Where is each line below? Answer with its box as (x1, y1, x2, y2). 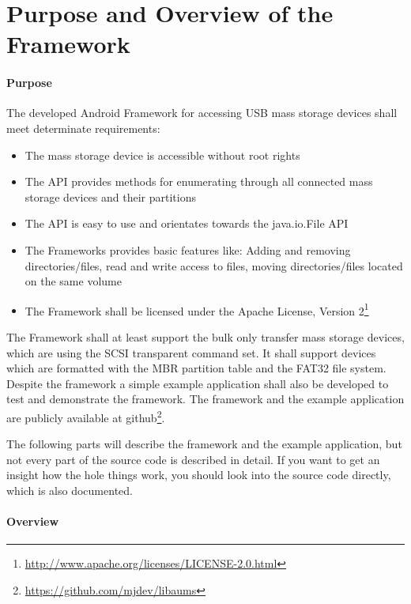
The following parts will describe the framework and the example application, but (6, 436, 402, 452)
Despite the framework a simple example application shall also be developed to (6, 375, 389, 391)
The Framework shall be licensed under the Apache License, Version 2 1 (25, 300, 369, 319)
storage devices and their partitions (25, 188, 196, 205)
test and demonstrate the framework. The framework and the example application (6, 391, 405, 407)
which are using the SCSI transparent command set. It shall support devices (6, 344, 376, 361)
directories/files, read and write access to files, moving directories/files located (25, 257, 403, 274)
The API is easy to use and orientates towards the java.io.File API (25, 215, 349, 232)
